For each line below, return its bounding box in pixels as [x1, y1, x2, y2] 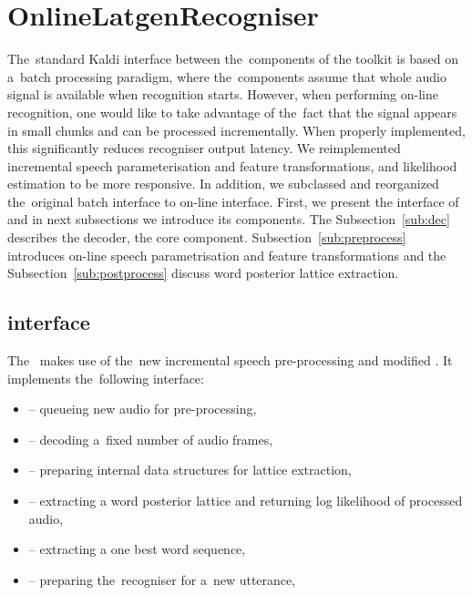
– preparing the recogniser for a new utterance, [28, 569, 296, 589]
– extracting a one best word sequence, [28, 539, 246, 559]
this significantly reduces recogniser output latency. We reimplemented [7, 138, 401, 158]
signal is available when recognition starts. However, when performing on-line [7, 85, 439, 104]
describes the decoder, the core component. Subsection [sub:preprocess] [7, 228, 406, 247]
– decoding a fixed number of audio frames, [28, 429, 273, 448]
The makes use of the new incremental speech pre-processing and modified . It [7, 351, 453, 370]
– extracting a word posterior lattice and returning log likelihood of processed [28, 491, 463, 510]
